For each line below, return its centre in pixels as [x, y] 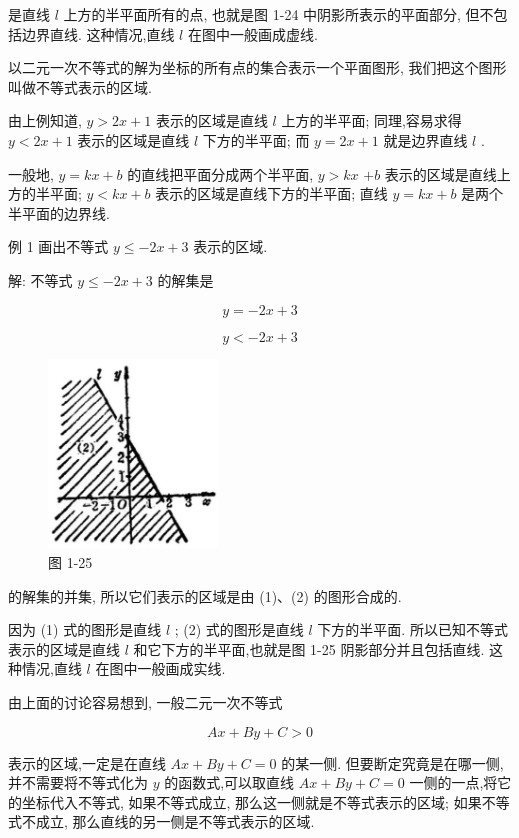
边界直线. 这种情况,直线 [98, 33]
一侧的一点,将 [453, 782]
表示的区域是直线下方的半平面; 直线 [271, 193]
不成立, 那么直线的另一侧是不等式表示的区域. [168, 821]
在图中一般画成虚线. [252, 33]
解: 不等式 [40, 279]
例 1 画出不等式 [58, 246]
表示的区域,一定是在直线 [87, 762]
